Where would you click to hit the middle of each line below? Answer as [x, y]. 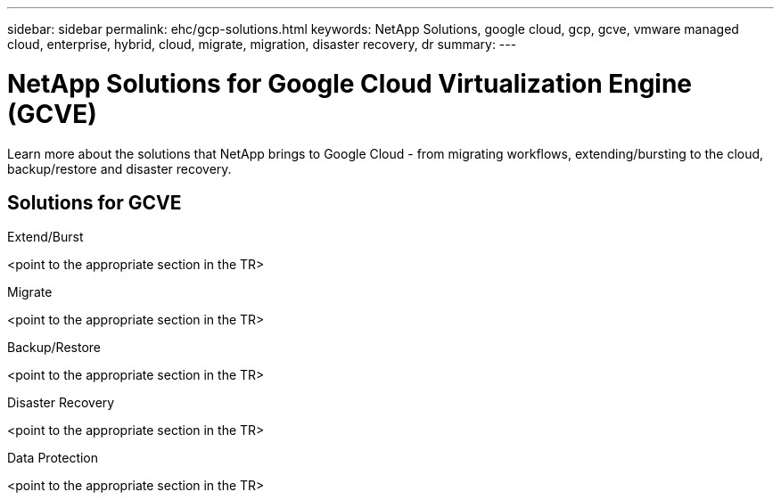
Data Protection [53, 458]
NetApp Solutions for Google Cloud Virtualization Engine [350, 83]
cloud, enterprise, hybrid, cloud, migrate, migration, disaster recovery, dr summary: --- [262, 44]
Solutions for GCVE [95, 202]
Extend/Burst [45, 237]
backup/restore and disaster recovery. [119, 168]
